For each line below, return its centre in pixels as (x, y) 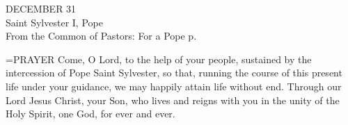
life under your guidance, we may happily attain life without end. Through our (174, 86)
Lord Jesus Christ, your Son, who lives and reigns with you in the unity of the (173, 100)
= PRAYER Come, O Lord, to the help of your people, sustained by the (159, 59)
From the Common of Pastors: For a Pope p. (101, 36)
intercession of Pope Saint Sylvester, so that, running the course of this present (174, 73)
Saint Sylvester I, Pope (54, 22)
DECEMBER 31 (41, 8)
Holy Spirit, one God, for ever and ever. (90, 114)
